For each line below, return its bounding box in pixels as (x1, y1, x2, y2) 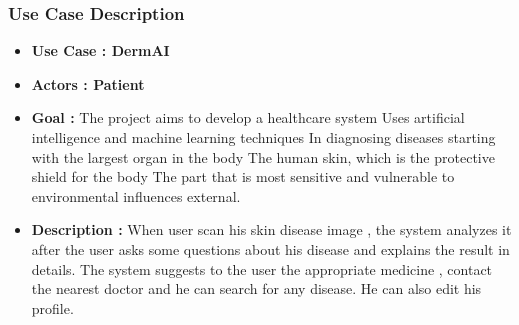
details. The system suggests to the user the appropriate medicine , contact (31, 258, 493, 279)
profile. (31, 297, 74, 318)
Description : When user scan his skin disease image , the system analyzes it (31, 219, 512, 240)
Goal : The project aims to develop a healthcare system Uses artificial (31, 107, 465, 128)
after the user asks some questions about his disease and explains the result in (31, 238, 510, 259)
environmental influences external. (31, 185, 241, 206)
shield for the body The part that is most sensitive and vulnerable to (31, 166, 455, 187)
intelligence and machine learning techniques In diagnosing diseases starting (31, 127, 496, 147)
